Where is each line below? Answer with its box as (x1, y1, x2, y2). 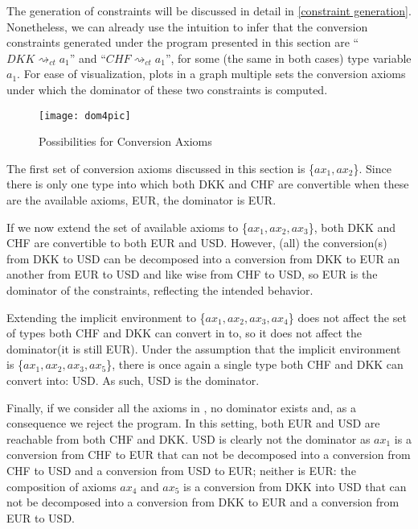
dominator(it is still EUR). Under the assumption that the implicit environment (6, 340, 401, 357)
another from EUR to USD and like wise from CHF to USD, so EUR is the (6, 266, 378, 283)
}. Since (353, 159, 391, 176)
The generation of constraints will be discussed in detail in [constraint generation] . (6, 2, 412, 19)
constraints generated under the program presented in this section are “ (6, 34, 359, 51)
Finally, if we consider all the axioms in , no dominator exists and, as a (6, 399, 357, 415)
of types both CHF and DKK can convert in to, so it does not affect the (6, 324, 363, 341)
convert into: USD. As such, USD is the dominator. (6, 371, 260, 388)
